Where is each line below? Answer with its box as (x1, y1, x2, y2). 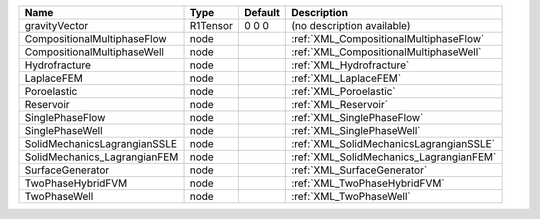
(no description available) (291, 19, 411, 32)
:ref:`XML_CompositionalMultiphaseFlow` (291, 32, 485, 45)
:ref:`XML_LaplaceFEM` (291, 71, 402, 85)
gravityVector (24, 19, 89, 32)
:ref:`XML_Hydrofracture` (291, 58, 410, 72)
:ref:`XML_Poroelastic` (291, 85, 396, 98)
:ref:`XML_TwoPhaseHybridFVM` (291, 176, 445, 190)
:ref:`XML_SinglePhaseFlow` (291, 111, 424, 124)
